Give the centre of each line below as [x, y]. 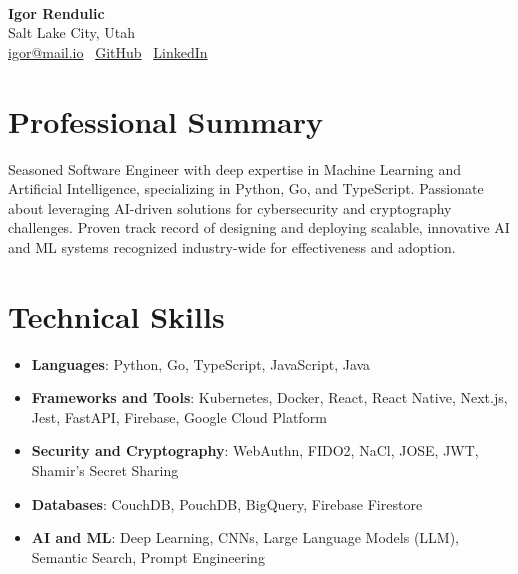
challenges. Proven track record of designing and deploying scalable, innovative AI [259, 227]
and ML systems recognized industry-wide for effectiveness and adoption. [232, 246]
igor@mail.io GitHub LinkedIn [108, 51]
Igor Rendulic [56, 12]
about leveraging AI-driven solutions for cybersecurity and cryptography [230, 207]
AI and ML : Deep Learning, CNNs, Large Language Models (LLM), [245, 537]
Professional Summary [165, 120]
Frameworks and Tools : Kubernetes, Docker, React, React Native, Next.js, [269, 397]
